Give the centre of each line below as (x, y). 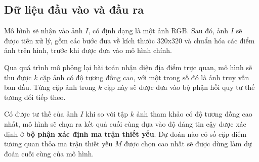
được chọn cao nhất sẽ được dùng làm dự (188, 144)
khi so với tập (107, 114)
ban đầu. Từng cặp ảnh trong (50, 87)
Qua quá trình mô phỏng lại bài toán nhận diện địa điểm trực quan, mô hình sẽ (128, 67)
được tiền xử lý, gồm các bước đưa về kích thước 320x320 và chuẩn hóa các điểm (129, 40)
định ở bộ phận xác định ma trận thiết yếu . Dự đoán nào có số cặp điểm (125, 133)
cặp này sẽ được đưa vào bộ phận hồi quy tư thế (179, 87)
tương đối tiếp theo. (35, 97)
